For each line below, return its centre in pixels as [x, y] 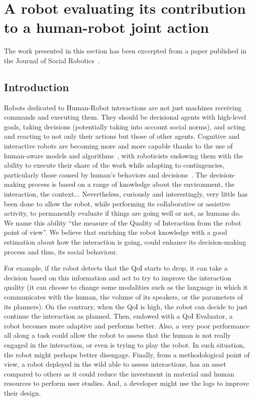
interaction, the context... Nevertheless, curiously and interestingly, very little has [126, 194]
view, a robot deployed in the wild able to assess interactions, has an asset [115, 364]
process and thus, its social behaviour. [61, 251]
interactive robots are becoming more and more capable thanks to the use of [118, 146]
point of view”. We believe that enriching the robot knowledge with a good [116, 232]
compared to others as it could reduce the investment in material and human [119, 373]
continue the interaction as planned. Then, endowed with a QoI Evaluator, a [118, 316]
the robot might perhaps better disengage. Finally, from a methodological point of [127, 354]
